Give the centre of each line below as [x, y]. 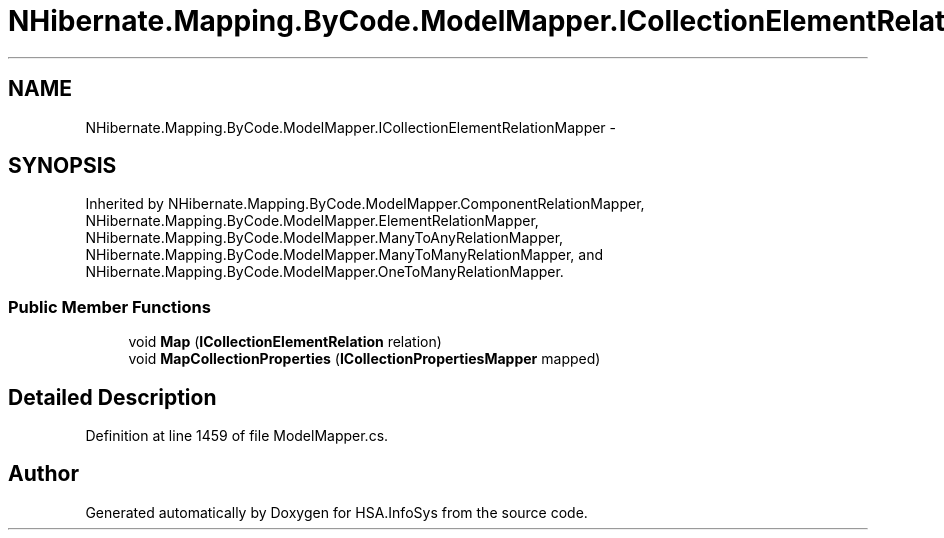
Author [43, 474]
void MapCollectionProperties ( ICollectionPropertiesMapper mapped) [364, 359]
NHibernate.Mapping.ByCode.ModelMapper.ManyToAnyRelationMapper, [324, 238]
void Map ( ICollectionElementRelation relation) [285, 342]
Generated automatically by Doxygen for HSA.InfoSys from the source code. [336, 512]
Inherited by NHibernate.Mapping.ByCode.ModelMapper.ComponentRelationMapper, [365, 204]
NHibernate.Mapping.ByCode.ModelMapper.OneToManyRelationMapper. [324, 272]
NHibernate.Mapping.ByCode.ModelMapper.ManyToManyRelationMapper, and [344, 255]
